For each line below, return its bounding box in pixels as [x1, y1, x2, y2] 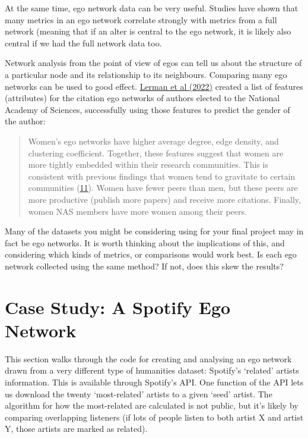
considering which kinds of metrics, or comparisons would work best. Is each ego [5, 248, 297, 261]
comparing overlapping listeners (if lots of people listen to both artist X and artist [5, 410, 304, 423]
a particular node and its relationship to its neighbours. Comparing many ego [5, 68, 287, 80]
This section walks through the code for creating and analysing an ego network [5, 352, 292, 365]
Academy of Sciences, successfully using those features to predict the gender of [5, 103, 290, 115]
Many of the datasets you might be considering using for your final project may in [5, 225, 304, 237]
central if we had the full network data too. [5, 36, 162, 49]
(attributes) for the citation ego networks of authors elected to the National [5, 92, 280, 104]
